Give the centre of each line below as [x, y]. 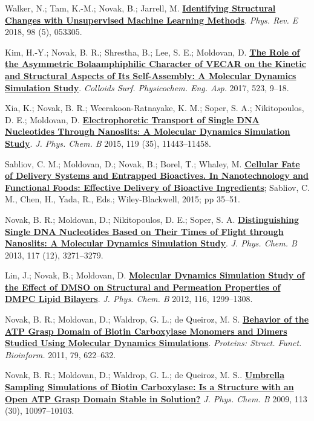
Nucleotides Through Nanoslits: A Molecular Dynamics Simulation [148, 131]
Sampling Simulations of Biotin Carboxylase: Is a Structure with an [149, 387]
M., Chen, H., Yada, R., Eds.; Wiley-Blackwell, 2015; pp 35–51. [123, 199]
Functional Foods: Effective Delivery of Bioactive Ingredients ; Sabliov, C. [158, 187]
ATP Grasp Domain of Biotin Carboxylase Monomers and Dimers [146, 331]
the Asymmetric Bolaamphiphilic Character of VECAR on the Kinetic [155, 64]
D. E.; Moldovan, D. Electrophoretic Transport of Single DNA [132, 119]
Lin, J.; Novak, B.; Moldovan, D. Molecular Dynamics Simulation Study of [155, 275]
